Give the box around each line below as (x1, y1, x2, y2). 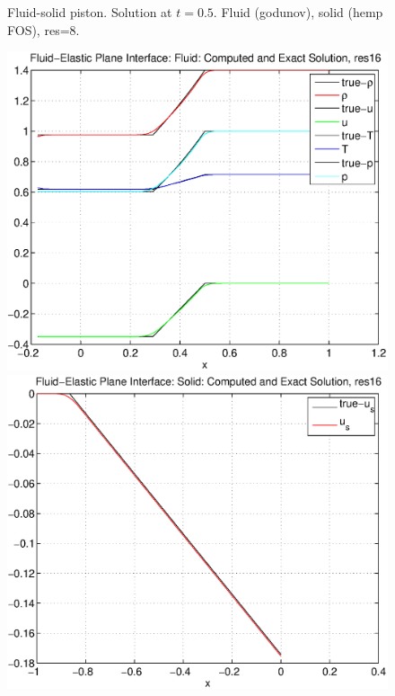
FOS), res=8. (7, 20, 80, 39)
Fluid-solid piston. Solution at (7, 3, 172, 21)
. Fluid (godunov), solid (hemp (213, 3, 383, 21)
